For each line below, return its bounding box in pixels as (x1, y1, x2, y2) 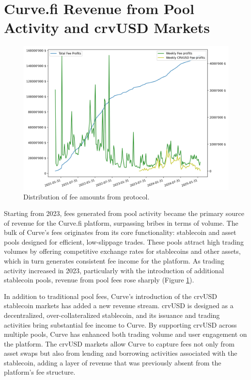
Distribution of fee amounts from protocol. (23, 192, 150, 202)
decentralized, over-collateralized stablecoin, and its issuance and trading (4, 310, 220, 320)
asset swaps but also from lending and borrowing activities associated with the (4, 348, 237, 358)
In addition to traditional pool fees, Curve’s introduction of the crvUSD (4, 291, 218, 301)
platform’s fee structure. (4, 367, 76, 377)
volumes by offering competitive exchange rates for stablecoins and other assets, (4, 246, 241, 256)
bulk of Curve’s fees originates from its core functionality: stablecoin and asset (4, 227, 236, 237)
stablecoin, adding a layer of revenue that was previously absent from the (4, 357, 221, 367)
